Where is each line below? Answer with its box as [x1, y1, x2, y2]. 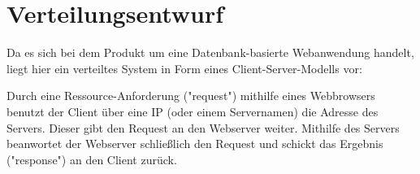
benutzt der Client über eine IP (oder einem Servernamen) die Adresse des [6, 102, 379, 120]
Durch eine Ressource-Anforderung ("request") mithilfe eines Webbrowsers [6, 87, 375, 104]
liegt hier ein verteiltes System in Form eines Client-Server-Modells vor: [6, 59, 362, 76]
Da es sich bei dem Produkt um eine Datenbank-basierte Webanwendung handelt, [6, 44, 414, 61]
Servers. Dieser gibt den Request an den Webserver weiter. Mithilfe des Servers [6, 119, 400, 136]
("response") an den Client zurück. [6, 150, 177, 167]
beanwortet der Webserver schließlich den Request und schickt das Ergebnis [6, 135, 383, 152]
